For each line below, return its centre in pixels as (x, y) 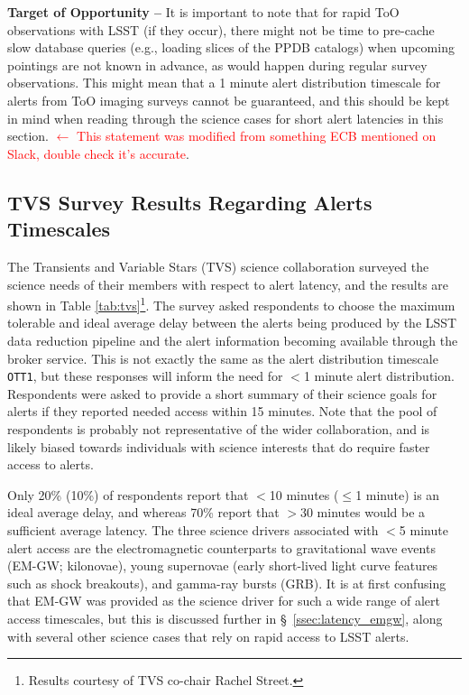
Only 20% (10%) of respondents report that (128, 494)
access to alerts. (51, 464)
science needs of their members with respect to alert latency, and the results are (228, 284)
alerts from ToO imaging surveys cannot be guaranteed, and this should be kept (229, 100)
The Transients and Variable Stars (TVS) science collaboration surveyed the (218, 266)
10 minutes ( (304, 494)
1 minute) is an (398, 494)
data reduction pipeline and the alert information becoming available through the (233, 340)
